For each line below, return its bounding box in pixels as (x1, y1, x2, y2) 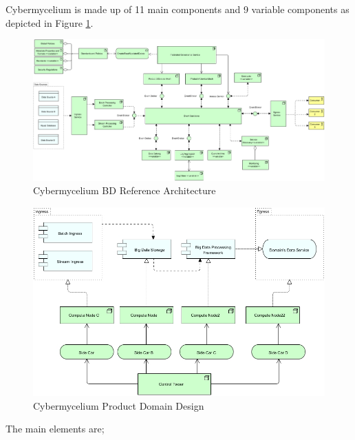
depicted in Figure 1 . (6, 15, 94, 30)
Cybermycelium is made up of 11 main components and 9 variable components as (6, 2, 349, 16)
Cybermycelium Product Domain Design (33, 398, 204, 412)
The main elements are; (6, 421, 105, 436)
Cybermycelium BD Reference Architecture (33, 183, 216, 198)
